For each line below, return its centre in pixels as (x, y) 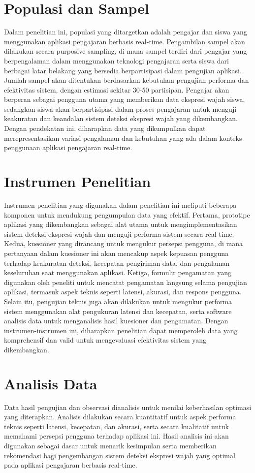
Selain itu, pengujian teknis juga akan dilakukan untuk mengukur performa (118, 301)
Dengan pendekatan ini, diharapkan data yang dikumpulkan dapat (105, 128)
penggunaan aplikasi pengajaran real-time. (68, 147)
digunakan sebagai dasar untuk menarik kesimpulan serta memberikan (110, 445)
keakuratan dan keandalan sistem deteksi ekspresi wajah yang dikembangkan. (121, 118)
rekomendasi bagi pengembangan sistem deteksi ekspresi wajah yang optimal (120, 455)
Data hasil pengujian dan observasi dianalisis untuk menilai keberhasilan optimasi (128, 407)
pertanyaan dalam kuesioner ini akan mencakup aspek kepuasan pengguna (116, 253)
